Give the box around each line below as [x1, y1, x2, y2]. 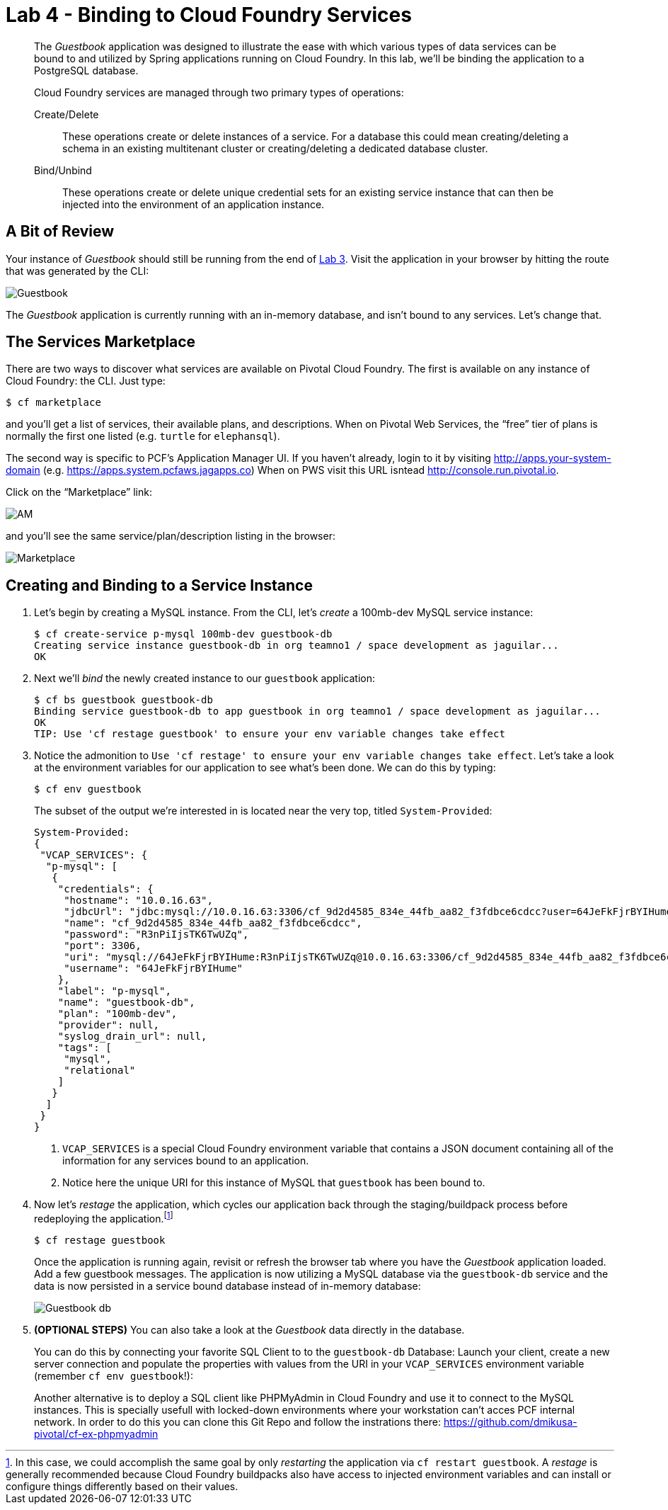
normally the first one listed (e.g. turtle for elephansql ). [6, 430, 280, 443]
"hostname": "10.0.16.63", [64, 895, 213, 907]
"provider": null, [57, 1019, 160, 1031]
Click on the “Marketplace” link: [6, 486, 152, 499]
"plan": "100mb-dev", [57, 1008, 178, 1020]
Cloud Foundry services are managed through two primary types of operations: [34, 86, 404, 98]
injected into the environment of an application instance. [62, 198, 325, 210]
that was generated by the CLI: [6, 264, 149, 277]
